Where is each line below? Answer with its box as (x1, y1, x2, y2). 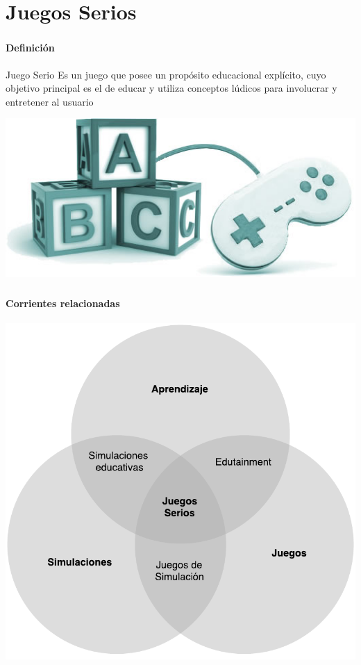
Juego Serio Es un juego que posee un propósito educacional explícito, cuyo (6, 67, 326, 81)
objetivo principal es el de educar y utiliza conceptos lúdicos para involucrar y (6, 81, 337, 95)
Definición (6, 40, 55, 55)
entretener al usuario (6, 94, 94, 108)
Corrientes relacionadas (6, 295, 120, 310)
